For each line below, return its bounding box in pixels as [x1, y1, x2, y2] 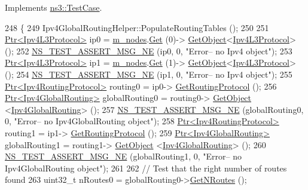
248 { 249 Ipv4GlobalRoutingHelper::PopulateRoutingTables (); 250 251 [5, 21, 269, 33]
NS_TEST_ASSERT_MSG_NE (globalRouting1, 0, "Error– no [5, 150, 242, 163]
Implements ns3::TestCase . [5, 1, 102, 13]
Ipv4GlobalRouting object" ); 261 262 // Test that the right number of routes [5, 161, 287, 174]
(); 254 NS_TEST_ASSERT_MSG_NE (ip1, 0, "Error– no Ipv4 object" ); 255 [5, 68, 292, 80]
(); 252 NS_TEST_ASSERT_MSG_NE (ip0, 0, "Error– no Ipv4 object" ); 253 [5, 44, 292, 57]
